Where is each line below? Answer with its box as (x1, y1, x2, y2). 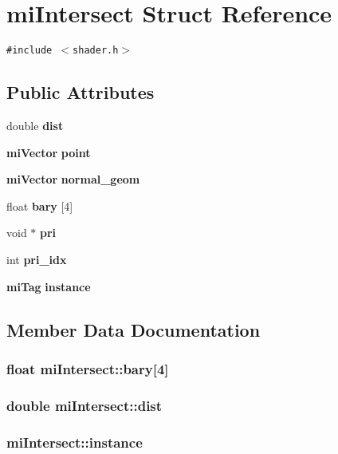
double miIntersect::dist (6, 395, 163, 415)
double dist (6, 116, 64, 133)
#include (6, 45, 53, 57)
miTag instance (6, 278, 91, 294)
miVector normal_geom (6, 171, 140, 188)
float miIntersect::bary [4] (6, 358, 169, 378)
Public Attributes (6, 80, 155, 105)
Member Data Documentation (6, 317, 261, 341)
